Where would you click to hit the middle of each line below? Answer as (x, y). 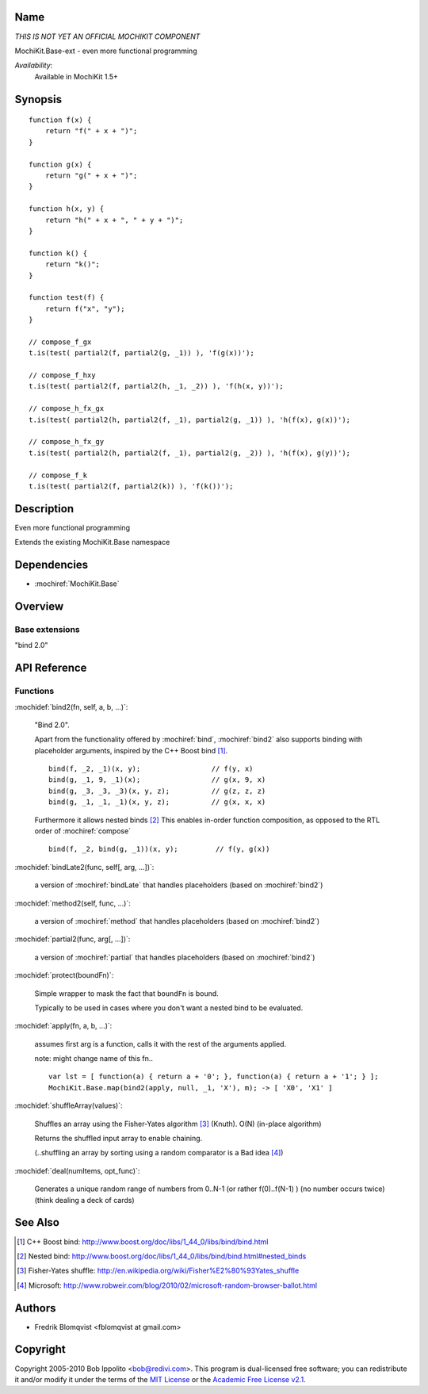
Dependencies (52, 565)
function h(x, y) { (67, 209)
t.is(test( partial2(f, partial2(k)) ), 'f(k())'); (131, 486)
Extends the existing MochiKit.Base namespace (92, 542)
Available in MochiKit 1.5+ (76, 76)
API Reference (51, 668)
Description (44, 509)
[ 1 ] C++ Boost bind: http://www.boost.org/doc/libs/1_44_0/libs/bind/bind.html (143, 1242)
